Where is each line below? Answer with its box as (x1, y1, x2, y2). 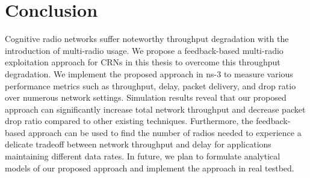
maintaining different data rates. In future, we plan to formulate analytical (5, 150, 281, 162)
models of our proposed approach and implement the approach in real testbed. (5, 161, 294, 174)
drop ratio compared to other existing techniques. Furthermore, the (5, 114, 253, 127)
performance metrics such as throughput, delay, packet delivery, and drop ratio (5, 79, 296, 92)
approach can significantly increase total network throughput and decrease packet (5, 102, 306, 115)
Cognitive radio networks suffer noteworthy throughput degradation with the (5, 32, 289, 45)
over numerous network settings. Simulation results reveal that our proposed (5, 91, 287, 104)
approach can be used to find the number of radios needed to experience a (28, 126, 302, 138)
